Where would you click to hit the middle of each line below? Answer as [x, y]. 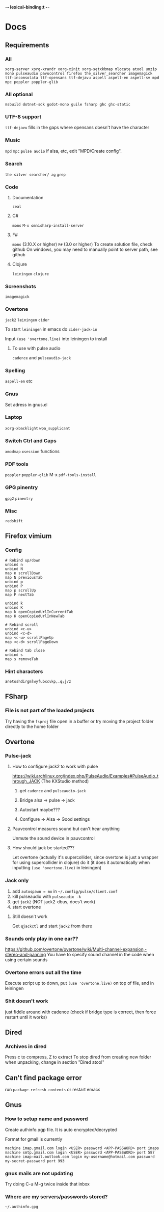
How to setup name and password [47, 1119]
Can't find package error [43, 1078]
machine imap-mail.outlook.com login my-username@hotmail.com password [80, 1157]
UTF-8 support [23, 117]
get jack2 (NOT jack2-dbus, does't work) [54, 902]
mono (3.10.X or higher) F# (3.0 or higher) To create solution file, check [82, 244]
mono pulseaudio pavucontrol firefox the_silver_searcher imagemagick [79, 73]
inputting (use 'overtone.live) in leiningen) [57, 868]
